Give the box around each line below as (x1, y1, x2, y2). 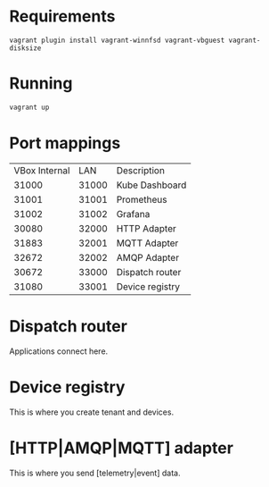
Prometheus (116, 193, 167, 206)
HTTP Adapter (116, 222, 176, 234)
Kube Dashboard (116, 179, 187, 191)
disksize (9, 43, 42, 53)
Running (9, 73, 73, 94)
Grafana (116, 207, 151, 220)
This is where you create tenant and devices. (9, 407, 175, 417)
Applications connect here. (9, 346, 109, 357)
